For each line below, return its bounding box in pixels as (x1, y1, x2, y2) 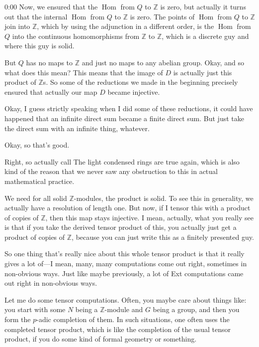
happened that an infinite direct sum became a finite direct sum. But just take (4, 113, 244, 123)
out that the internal (4, 11, 68, 21)
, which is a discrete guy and (162, 30, 249, 41)
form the (4, 314, 31, 325)
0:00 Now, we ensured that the (4, 1, 98, 11)
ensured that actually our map (4, 86, 97, 97)
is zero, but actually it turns (160, 1, 246, 11)
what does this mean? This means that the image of (4, 67, 163, 77)
